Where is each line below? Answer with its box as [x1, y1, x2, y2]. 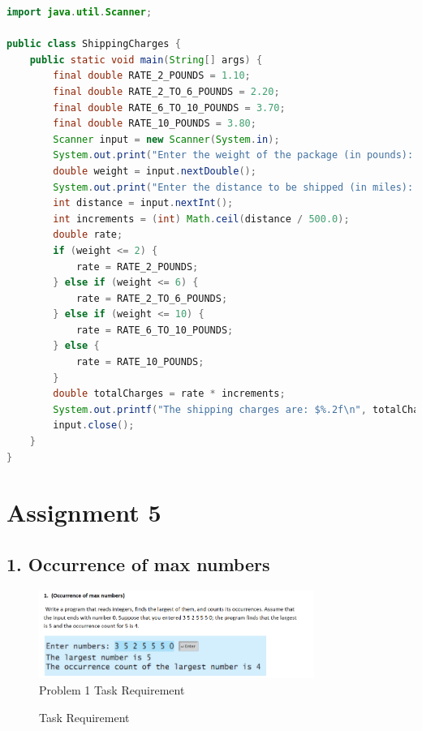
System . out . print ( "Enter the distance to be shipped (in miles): [53, 181, 414, 193]
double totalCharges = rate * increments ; [53, 388, 286, 400]
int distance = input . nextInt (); [53, 197, 234, 209]
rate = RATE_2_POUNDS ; [75, 260, 199, 273]
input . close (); [53, 419, 135, 432]
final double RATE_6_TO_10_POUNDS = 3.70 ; [53, 101, 286, 114]
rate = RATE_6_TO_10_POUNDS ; [75, 324, 234, 336]
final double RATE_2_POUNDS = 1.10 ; [53, 70, 251, 82]
